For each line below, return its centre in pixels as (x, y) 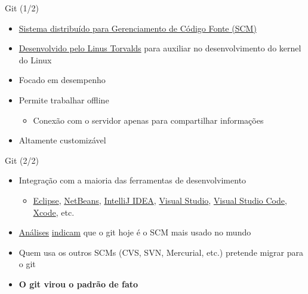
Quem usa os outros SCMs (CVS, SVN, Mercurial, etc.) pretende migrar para (161, 252)
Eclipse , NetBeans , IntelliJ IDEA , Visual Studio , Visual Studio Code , (160, 200)
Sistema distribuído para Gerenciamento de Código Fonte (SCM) (138, 28)
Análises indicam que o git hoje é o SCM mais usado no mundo (135, 232)
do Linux (35, 59)
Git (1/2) (22, 8)
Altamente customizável (62, 140)
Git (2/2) (22, 160)
